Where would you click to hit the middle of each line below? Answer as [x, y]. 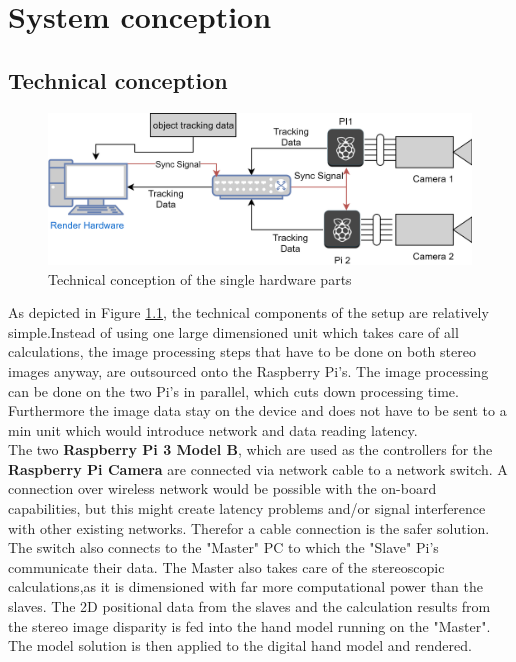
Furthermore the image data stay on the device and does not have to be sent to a [257, 410]
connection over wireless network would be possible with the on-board [222, 488]
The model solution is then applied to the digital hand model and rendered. [240, 645]
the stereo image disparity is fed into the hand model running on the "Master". [249, 625]
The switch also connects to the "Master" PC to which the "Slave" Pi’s [223, 547]
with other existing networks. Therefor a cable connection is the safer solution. [249, 527]
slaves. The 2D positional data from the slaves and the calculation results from [249, 606]
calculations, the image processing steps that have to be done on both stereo [242, 351]
